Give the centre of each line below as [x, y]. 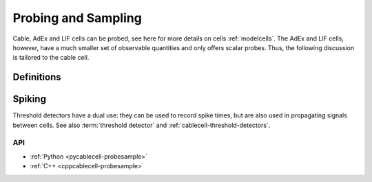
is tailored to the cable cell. [51, 58]
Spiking [29, 99]
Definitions [37, 77]
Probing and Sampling [77, 18]
